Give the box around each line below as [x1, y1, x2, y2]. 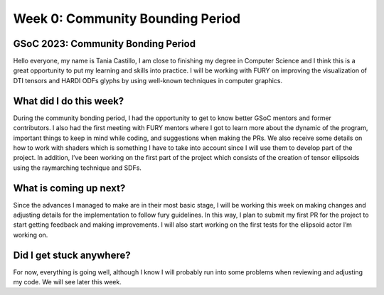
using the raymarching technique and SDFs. [13, 163, 142, 172]
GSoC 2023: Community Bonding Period [13, 38, 196, 50]
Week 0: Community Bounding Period [13, 11, 241, 26]
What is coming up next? [13, 182, 126, 194]
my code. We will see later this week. [13, 278, 122, 286]
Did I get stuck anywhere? [13, 249, 131, 261]
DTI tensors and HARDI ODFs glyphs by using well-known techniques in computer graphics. [13, 76, 283, 85]
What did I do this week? [13, 95, 124, 107]
